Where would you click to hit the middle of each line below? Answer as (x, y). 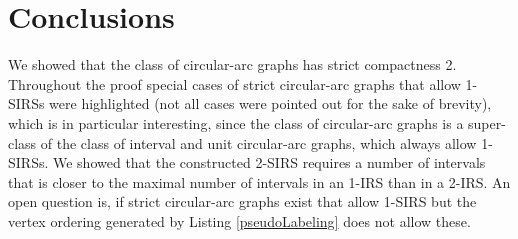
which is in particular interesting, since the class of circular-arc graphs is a (236, 122)
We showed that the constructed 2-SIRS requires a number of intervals (269, 162)
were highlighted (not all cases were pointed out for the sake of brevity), (270, 103)
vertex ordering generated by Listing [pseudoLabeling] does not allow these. (239, 220)
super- (487, 122)
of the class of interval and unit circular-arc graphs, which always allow (258, 142)
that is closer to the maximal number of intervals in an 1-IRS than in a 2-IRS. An (259, 181)
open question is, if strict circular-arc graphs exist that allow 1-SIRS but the (242, 201)
